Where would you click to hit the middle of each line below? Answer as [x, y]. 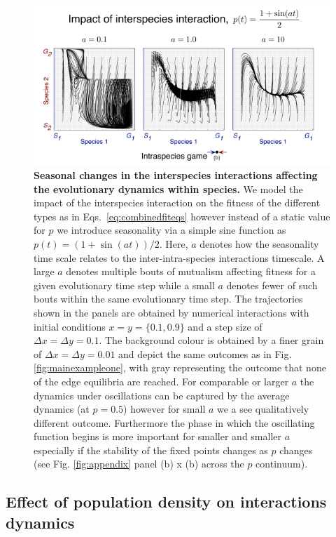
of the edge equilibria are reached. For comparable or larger [161, 381]
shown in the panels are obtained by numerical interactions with [171, 312]
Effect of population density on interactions [166, 502]
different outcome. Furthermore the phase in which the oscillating [174, 422]
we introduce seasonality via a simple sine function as [171, 230]
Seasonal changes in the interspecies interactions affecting [176, 175]
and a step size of [225, 326]
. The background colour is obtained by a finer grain [211, 340]
